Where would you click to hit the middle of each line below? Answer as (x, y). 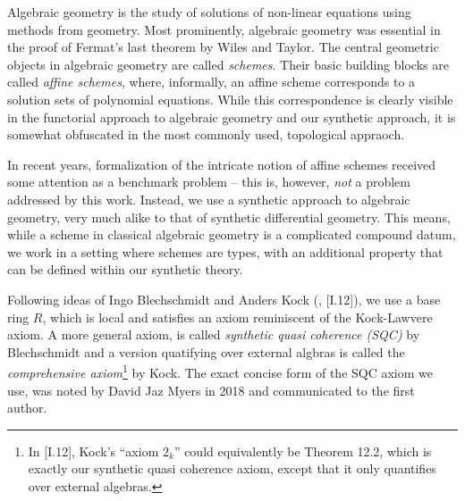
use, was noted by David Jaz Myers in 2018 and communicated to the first (211, 390)
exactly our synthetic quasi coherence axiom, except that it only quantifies (232, 468)
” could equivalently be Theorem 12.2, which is (303, 451)
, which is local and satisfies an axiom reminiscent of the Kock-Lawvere (237, 317)
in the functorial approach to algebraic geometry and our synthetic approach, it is (232, 117)
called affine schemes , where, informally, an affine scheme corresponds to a (211, 82)
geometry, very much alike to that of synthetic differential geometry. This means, (229, 217)
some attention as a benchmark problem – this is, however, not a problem (209, 182)
